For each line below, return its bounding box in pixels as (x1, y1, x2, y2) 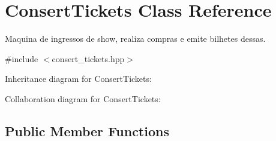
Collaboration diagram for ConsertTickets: (5, 92, 161, 105)
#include (5, 52, 38, 65)
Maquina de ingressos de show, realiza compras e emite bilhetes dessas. (5, 32, 266, 45)
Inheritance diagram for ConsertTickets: (5, 72, 152, 85)
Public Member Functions (5, 121, 169, 140)
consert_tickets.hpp (52, 52, 125, 65)
